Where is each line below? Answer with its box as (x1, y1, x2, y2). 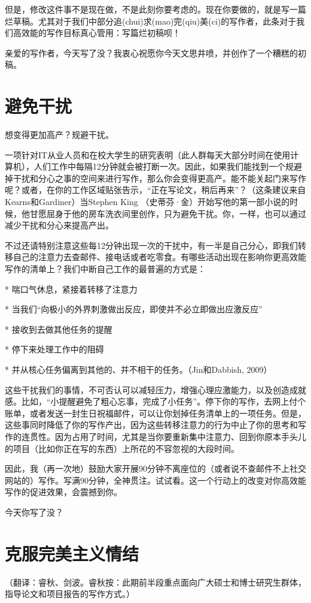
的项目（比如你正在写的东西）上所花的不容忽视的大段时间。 (5, 442, 239, 454)
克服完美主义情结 (5, 541, 139, 565)
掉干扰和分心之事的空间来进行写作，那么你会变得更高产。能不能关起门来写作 (5, 171, 306, 184)
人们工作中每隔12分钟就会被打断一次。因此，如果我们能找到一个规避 (33, 160, 302, 173)
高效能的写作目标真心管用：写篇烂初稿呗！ (13, 26, 181, 39)
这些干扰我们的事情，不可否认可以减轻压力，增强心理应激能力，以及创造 (5, 383, 289, 396)
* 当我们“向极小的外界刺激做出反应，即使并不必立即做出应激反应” (5, 303, 263, 315)
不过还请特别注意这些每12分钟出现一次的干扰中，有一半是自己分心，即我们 (5, 239, 298, 251)
